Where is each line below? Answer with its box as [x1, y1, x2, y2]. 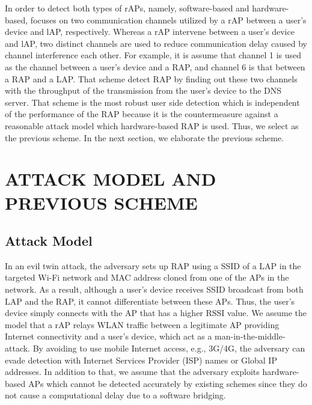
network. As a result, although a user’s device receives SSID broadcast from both [5, 283, 304, 296]
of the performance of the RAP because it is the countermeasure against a [5, 108, 278, 120]
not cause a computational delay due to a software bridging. [5, 389, 226, 401]
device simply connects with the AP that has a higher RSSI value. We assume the [5, 306, 307, 319]
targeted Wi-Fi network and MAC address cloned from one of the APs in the [5, 271, 289, 284]
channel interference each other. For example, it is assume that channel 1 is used [5, 49, 302, 61]
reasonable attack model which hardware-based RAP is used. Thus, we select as [5, 119, 299, 132]
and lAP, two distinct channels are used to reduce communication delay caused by [5, 37, 308, 49]
